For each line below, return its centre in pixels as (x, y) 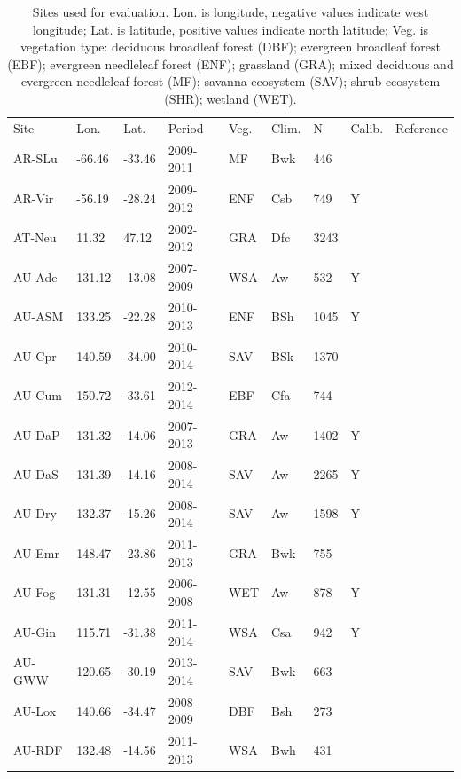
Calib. (367, 127)
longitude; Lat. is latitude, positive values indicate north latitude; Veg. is (230, 29)
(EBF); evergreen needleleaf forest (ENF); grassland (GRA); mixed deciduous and (230, 63)
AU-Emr (36, 552)
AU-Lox (35, 710)
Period (186, 127)
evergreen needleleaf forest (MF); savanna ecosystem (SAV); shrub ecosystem (230, 81)
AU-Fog (35, 592)
